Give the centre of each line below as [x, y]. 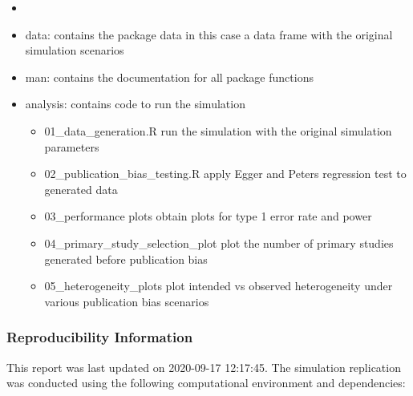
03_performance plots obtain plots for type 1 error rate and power [208, 216]
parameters [72, 146]
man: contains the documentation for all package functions [169, 77]
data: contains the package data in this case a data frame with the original [209, 34]
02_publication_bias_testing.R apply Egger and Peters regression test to [225, 174]
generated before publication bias [126, 259]
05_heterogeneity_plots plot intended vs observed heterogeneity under [219, 286]
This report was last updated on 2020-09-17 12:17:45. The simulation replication [204, 367]
